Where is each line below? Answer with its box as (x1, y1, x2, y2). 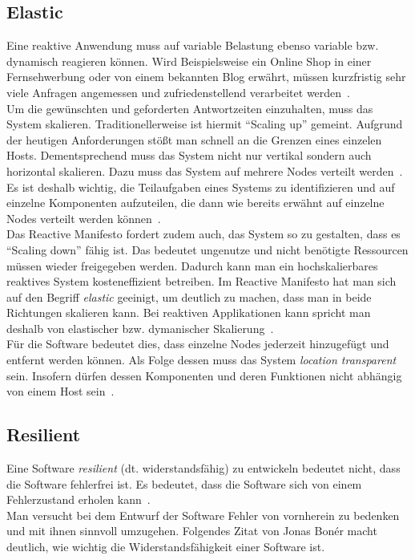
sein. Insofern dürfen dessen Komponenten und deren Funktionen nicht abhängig (6, 367, 402, 383)
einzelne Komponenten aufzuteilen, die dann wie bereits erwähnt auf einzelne (6, 194, 385, 211)
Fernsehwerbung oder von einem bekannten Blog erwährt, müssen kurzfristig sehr (6, 68, 406, 85)
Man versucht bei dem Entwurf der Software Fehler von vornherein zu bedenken (6, 506, 400, 523)
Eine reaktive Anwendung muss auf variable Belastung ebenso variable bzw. (6, 37, 379, 54)
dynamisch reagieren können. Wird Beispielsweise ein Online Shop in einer (6, 52, 372, 69)
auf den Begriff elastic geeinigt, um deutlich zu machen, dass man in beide (6, 288, 372, 305)
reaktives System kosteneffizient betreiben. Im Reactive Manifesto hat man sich (6, 273, 397, 290)
